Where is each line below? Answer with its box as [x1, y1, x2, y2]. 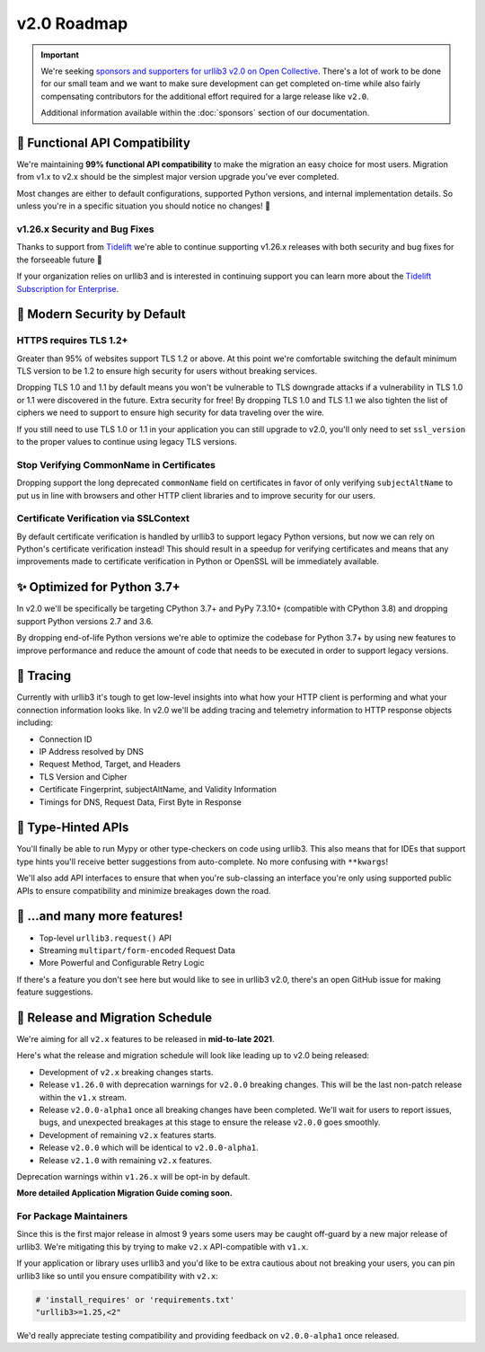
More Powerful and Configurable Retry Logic [39, 958, 206, 968]
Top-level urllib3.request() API [39, 932, 172, 943]
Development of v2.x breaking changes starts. [39, 1066, 214, 1077]
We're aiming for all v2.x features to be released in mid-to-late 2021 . [16, 1034, 275, 1045]
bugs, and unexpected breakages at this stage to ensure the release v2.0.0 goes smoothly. [39, 1117, 381, 1127]
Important [40, 49, 80, 60]
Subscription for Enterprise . [16, 283, 119, 294]
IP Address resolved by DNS [39, 747, 144, 756]
